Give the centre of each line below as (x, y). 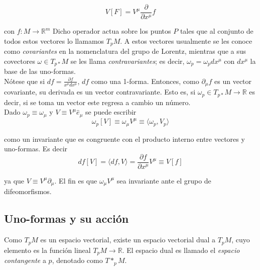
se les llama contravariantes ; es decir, (127, 61)
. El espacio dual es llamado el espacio (181, 250)
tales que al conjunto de (217, 31)
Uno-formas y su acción (67, 218)
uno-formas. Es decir (36, 149)
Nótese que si (25, 81)
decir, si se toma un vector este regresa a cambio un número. (97, 102)
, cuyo (241, 240)
